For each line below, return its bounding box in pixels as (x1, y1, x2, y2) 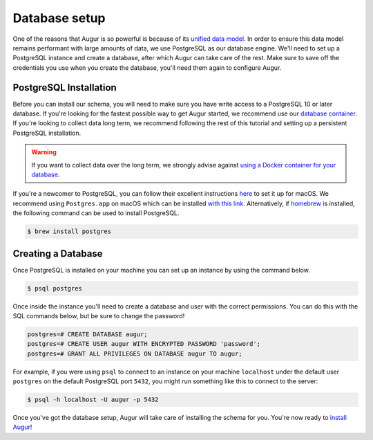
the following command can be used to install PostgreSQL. (12, 209, 180, 217)
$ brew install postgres (27, 228, 112, 235)
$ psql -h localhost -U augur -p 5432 (27, 396, 159, 404)
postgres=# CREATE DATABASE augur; (27, 330, 148, 338)
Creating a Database (12, 248, 103, 259)
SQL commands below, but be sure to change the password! (12, 311, 185, 320)
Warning (31, 148, 57, 156)
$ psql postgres (27, 284, 83, 292)
